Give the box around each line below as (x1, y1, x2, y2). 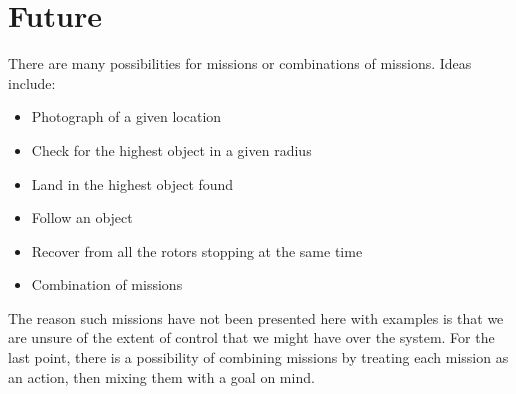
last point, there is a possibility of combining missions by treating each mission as (8, 347, 509, 368)
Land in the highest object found (31, 173, 234, 194)
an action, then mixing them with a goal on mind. (8, 366, 315, 387)
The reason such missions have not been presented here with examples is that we (8, 307, 504, 328)
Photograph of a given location (31, 106, 222, 127)
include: (8, 72, 56, 93)
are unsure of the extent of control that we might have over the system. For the (8, 327, 495, 348)
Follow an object (31, 207, 133, 228)
